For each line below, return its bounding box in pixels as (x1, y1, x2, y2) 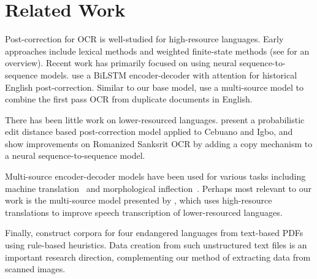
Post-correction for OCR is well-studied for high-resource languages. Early (5, 32, 284, 45)
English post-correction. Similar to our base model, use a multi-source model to (5, 80, 304, 93)
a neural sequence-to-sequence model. (5, 149, 145, 162)
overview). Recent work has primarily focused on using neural (5, 56, 237, 69)
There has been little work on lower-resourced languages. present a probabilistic (5, 113, 305, 126)
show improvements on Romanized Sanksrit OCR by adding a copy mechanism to (5, 137, 313, 150)
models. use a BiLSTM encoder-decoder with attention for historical (40, 68, 297, 81)
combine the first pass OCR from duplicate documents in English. (5, 93, 253, 105)
